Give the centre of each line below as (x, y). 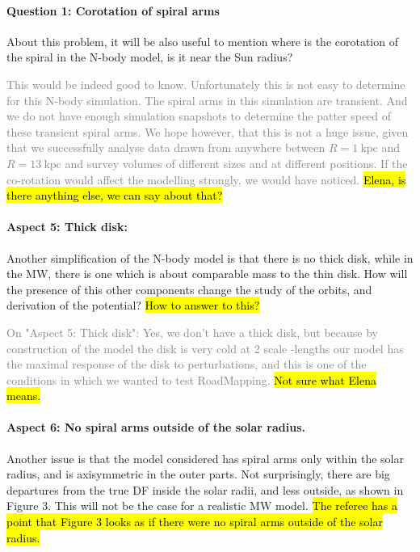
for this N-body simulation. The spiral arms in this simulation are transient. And (207, 100)
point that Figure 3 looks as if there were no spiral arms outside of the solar (195, 522)
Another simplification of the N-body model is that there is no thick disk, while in (210, 257)
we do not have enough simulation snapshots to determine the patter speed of (199, 116)
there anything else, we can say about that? (115, 195)
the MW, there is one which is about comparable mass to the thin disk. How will (207, 274)
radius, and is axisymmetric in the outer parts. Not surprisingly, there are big (198, 474)
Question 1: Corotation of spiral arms (113, 10)
